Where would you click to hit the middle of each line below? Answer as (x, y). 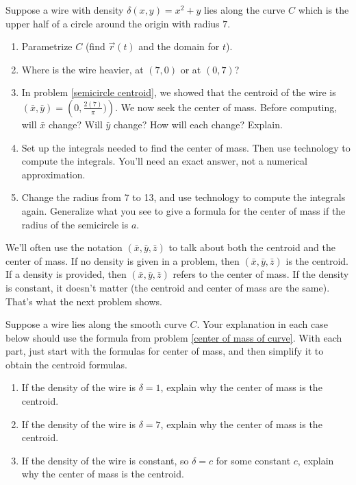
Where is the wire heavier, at (82, 69)
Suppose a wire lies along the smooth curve (96, 324)
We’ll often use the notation (64, 247)
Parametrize (47, 46)
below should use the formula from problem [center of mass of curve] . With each (174, 337)
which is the (323, 10)
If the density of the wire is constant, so (105, 460)
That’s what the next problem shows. (84, 301)
